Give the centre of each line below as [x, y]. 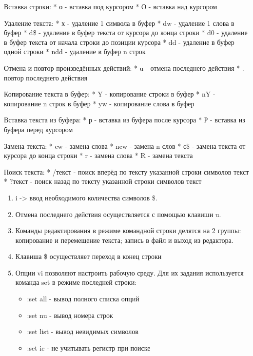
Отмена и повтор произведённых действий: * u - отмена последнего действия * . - [126, 68]
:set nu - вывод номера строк [70, 315]
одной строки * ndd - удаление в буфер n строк [75, 51]
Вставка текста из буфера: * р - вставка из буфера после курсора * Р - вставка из [125, 120]
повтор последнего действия [46, 77]
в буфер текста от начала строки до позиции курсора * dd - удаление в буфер [119, 42]
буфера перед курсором [39, 129]
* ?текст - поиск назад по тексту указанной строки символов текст [103, 181]
